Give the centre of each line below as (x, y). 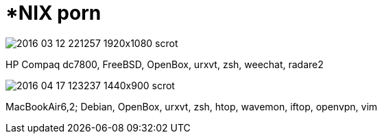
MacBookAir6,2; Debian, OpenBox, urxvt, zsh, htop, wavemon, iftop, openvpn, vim (192, 106)
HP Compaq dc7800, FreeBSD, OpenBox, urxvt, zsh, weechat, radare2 (165, 64)
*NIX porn (53, 13)
